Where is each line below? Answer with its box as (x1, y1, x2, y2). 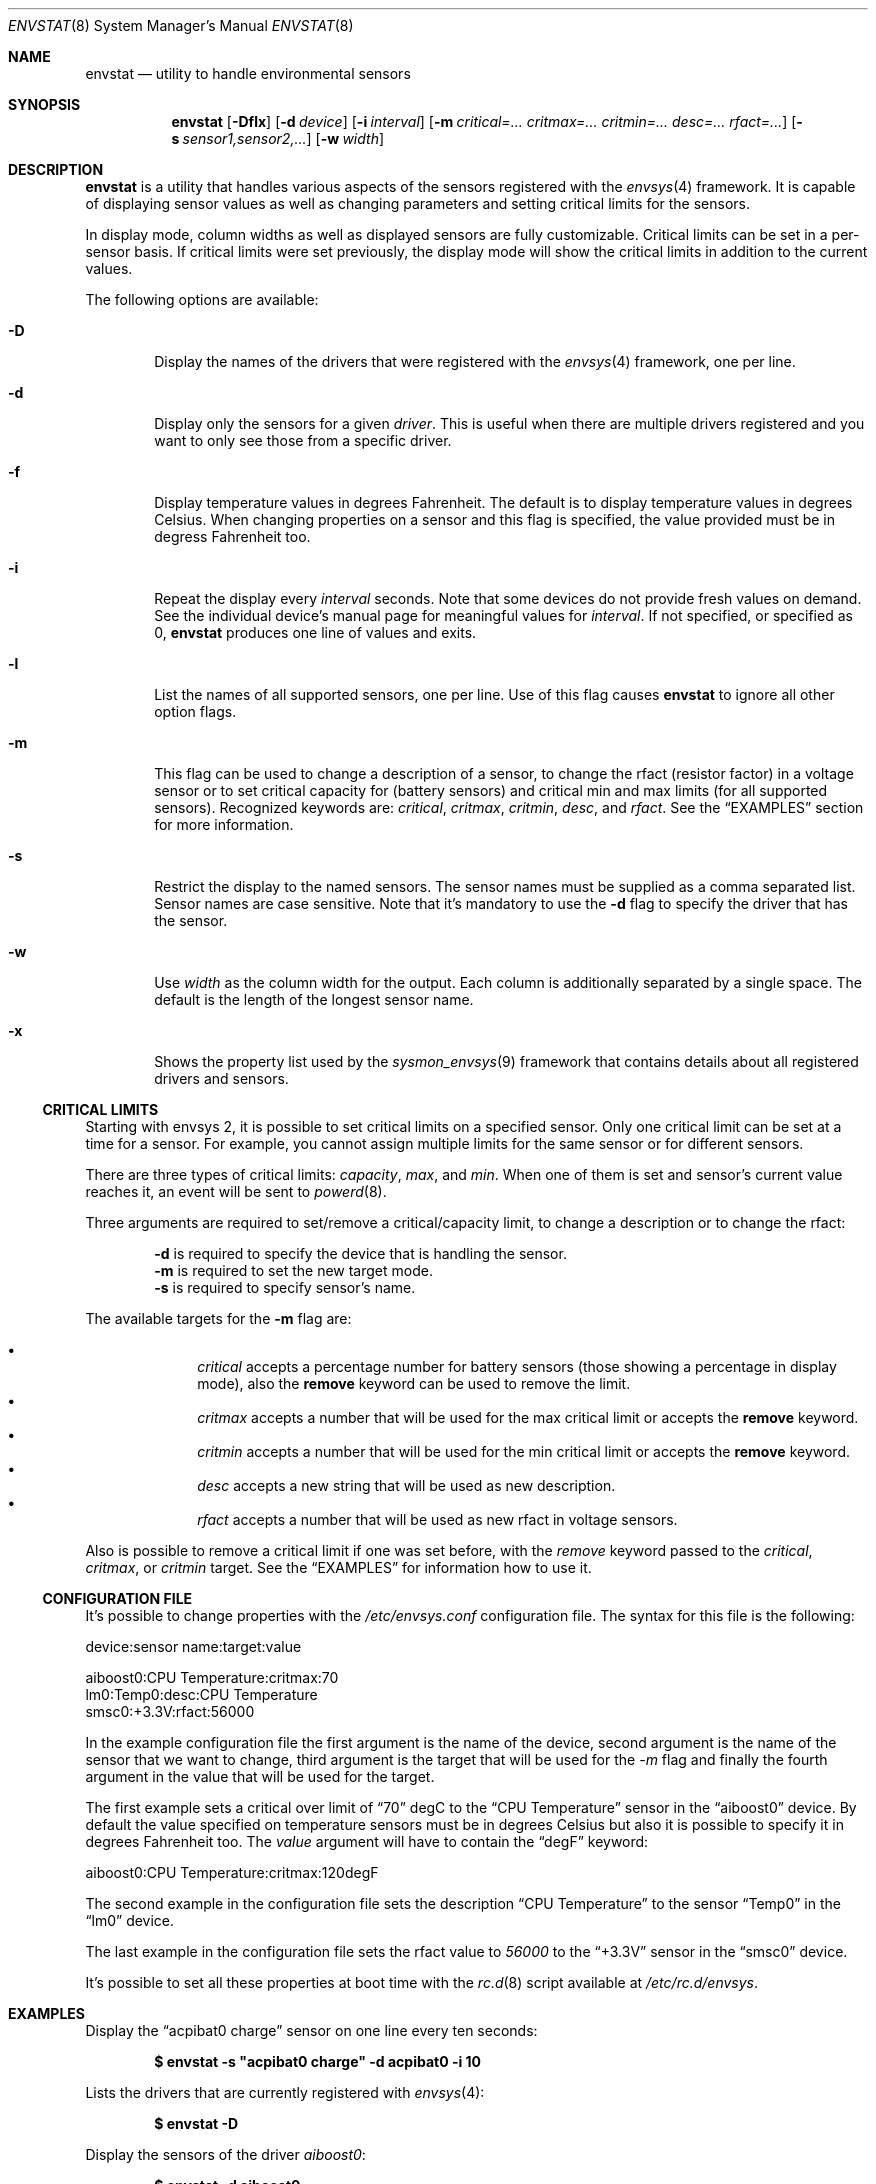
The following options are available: (85, 291, 319, 308)
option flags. (154, 703, 237, 720)
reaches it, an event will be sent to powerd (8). (85, 1183, 387, 1200)
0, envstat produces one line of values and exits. (154, 624, 477, 641)
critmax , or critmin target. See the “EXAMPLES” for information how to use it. (85, 1559, 592, 1576)
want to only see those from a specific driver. (154, 432, 452, 449)
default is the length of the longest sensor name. (154, 991, 474, 1008)
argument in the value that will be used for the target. (85, 1768, 435, 1785)
